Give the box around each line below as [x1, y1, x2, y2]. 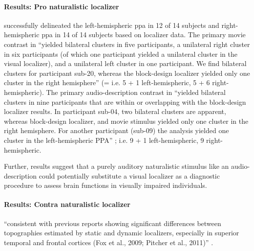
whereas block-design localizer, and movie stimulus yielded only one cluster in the [4, 115, 249, 126]
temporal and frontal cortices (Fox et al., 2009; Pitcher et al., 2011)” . [4, 237, 213, 247]
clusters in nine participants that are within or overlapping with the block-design [4, 96, 246, 107]
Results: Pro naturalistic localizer [4, 1, 119, 11]
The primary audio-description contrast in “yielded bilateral [46, 87, 226, 97]
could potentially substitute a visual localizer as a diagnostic [39, 170, 220, 181]
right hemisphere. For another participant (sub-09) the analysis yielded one [4, 125, 229, 136]
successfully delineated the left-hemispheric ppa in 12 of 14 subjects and [4, 20, 219, 30]
